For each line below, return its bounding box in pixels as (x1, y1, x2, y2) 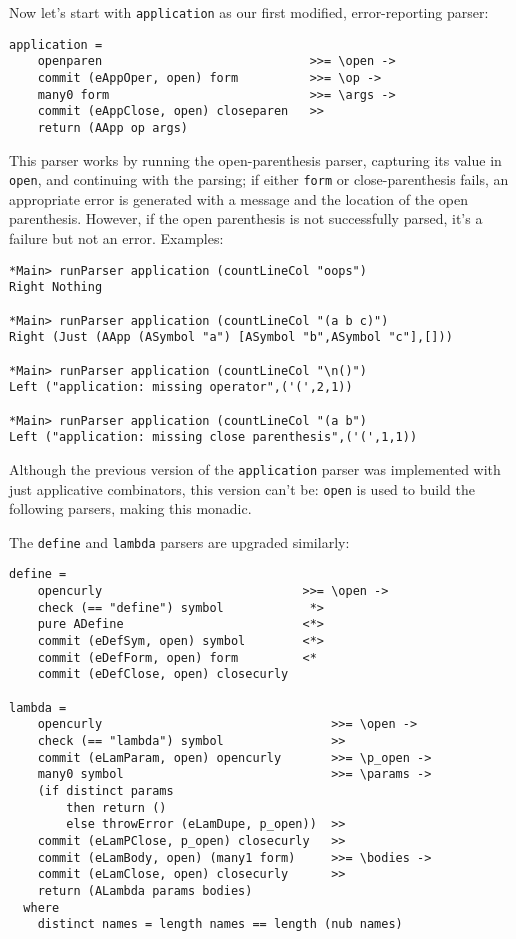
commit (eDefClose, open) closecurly (37, 667, 289, 682)
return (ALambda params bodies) (37, 883, 253, 898)
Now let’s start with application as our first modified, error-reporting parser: (9, 2, 489, 22)
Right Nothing (9, 280, 103, 295)
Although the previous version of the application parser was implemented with (9, 458, 501, 479)
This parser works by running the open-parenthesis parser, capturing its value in (9, 149, 502, 170)
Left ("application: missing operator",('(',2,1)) (9, 380, 353, 395)
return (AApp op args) (37, 120, 188, 135)
